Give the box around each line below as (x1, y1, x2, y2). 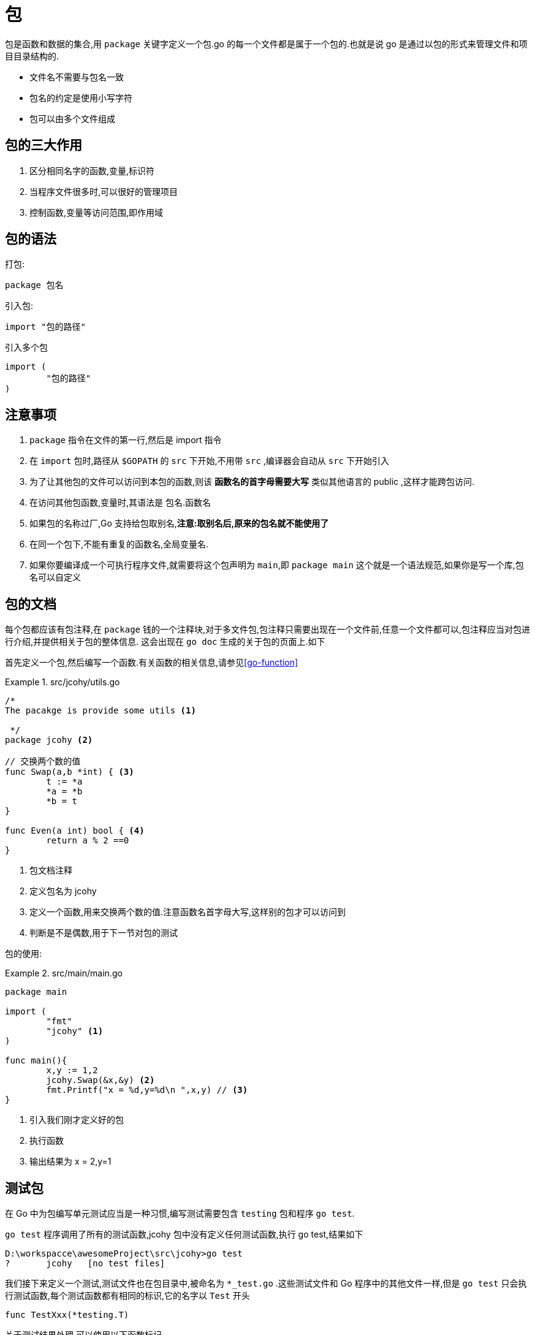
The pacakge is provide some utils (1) (5, 706, 196, 716)
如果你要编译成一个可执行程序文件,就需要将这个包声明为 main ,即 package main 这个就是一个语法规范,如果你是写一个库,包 (29, 560, 524, 571)
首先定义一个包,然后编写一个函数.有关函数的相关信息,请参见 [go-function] (5, 657, 298, 668)
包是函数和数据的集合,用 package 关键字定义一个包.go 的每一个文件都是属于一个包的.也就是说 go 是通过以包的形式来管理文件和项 (5, 38, 528, 49)
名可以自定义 (29, 572, 81, 583)
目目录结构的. (5, 50, 59, 61)
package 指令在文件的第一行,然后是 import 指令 (29, 435, 222, 446)
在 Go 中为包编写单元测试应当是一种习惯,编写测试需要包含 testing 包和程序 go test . (5, 1208, 355, 1219)
